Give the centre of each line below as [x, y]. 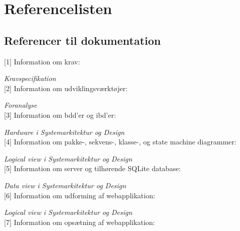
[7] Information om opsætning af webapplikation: [80, 222]
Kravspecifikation [30, 78]
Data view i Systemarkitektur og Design [65, 185]
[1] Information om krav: [42, 61]
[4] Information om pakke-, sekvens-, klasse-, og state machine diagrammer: [120, 142]
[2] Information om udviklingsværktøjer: [66, 88]
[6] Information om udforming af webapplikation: [80, 195]
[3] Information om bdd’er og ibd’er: [60, 114]
